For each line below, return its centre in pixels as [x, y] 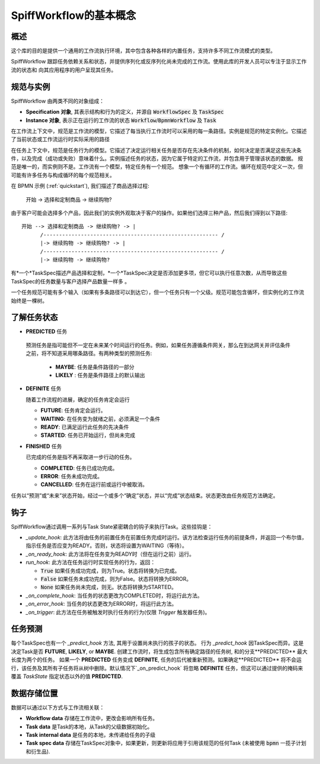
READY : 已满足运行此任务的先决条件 [85, 427]
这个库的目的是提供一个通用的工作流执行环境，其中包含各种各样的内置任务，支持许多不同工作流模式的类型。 [143, 51]
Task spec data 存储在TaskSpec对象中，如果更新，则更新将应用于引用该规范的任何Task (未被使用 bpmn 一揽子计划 [166, 743]
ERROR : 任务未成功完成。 [72, 476]
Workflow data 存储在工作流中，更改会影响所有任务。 [92, 718]
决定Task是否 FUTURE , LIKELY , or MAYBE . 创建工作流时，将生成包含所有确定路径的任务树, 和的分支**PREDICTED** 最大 [159, 651]
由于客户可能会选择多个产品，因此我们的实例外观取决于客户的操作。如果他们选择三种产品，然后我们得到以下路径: [149, 213]
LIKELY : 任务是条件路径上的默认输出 [100, 375]
